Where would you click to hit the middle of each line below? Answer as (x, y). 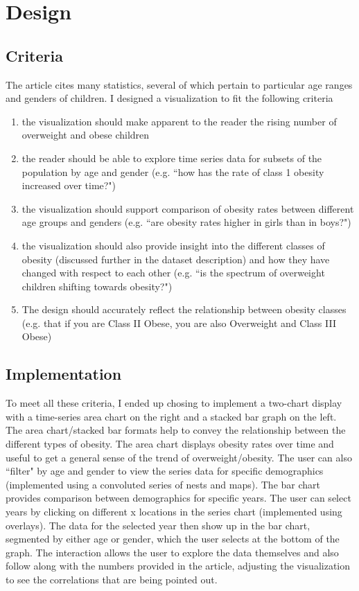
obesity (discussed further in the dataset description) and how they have (176, 259)
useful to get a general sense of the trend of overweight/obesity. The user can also (179, 457)
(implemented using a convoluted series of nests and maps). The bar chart (163, 484)
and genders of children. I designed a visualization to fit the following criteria (169, 98)
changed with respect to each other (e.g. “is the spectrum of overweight (173, 273)
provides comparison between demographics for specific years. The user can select (178, 498)
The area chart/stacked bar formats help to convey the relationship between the (176, 430)
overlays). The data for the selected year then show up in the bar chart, (158, 525)
